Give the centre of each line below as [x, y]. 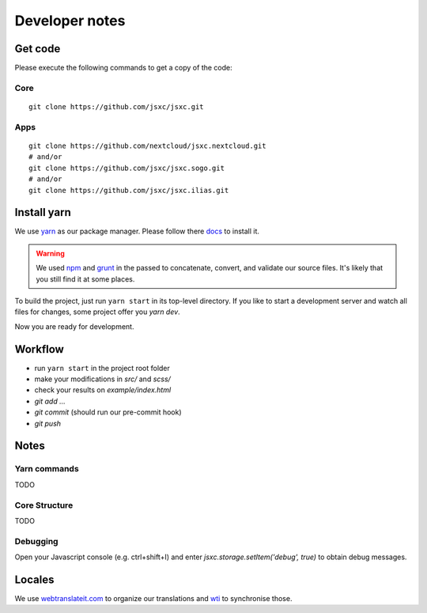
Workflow [40, 349]
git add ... [50, 401]
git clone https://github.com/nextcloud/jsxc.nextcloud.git [147, 146]
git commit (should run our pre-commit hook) [108, 412]
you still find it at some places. [85, 279]
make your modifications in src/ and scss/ [103, 379]
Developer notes [70, 21]
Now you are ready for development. [74, 326]
